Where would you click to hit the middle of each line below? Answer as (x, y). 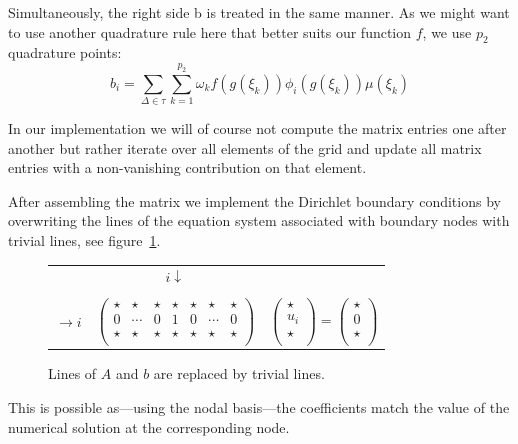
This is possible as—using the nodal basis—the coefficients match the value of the (259, 406)
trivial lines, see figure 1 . (84, 240)
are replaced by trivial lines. (239, 373)
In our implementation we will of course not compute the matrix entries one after (257, 128)
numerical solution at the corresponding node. (149, 426)
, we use (447, 31)
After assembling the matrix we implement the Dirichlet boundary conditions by (254, 200)
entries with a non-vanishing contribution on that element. (187, 167)
